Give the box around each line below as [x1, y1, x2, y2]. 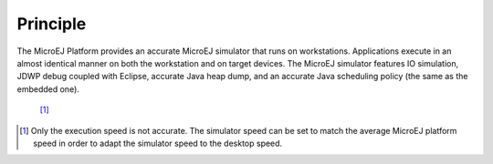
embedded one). [16, 83, 79, 95]
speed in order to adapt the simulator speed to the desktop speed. [33, 138, 283, 149]
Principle [16, 14, 87, 34]
